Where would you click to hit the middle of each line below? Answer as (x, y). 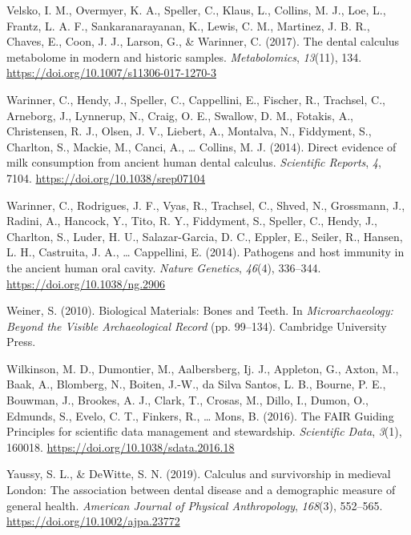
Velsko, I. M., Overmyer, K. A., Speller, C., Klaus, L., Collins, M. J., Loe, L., (196, 10)
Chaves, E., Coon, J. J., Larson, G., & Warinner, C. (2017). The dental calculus (203, 41)
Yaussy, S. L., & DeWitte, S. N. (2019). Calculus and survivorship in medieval (199, 474)
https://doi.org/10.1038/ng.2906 (86, 283)
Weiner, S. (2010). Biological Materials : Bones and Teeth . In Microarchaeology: (200, 310)
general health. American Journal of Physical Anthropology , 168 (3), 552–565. (195, 505)
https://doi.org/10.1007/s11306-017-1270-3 (111, 72)
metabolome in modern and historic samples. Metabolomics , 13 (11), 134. (184, 56)
